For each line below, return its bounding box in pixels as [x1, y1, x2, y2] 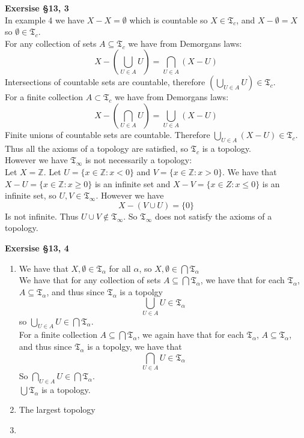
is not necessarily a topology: [85, 154, 192, 166]
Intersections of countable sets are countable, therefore [5, 76, 205, 88]
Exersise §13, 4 [5, 241, 69, 254]
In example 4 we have [5, 13, 85, 26]
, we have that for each [200, 274, 285, 286]
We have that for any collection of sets [19, 274, 161, 286]
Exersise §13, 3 [5, 2, 69, 14]
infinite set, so [5, 189, 56, 202]
